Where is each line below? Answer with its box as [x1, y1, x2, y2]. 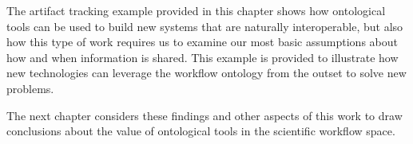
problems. [6, 80, 54, 96]
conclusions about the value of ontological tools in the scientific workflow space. [6, 123, 395, 139]
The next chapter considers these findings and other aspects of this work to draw [6, 107, 403, 123]
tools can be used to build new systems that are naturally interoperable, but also [6, 18, 403, 34]
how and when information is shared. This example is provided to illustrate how [6, 49, 399, 65]
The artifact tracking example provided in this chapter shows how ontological [6, 2, 386, 18]
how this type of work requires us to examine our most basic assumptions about [6, 33, 398, 50]
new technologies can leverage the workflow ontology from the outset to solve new [6, 64, 407, 81]
